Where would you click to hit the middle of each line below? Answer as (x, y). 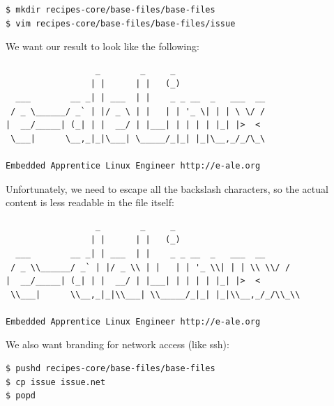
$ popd (21, 396)
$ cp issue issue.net (56, 382)
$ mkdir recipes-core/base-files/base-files (111, 10)
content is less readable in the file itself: (90, 202)
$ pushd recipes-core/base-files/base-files (111, 369)
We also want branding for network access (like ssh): (117, 344)
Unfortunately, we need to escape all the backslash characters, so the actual (167, 188)
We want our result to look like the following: (103, 46)
